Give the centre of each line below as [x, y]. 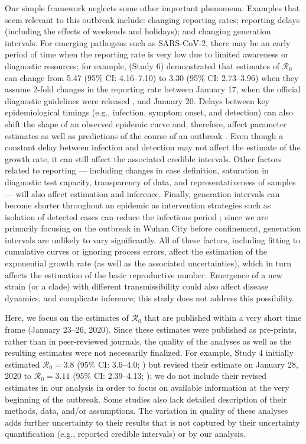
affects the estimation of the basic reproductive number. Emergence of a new [144, 274]
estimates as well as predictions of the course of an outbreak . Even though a [144, 135]
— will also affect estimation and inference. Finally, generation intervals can [142, 193]
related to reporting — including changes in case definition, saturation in [137, 170]
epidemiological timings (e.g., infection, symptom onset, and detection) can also [149, 112]
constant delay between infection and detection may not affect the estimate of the [153, 147]
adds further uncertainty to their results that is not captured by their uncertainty [152, 422]
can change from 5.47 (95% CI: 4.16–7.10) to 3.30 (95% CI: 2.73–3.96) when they [152, 77]
